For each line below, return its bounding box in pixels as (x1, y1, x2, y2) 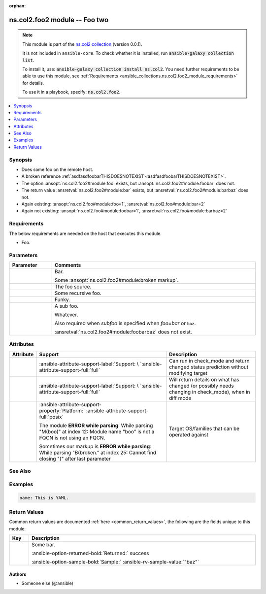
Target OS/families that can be (169, 425, 240, 432)
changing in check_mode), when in (169, 388, 250, 395)
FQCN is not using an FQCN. (39, 434, 105, 441)
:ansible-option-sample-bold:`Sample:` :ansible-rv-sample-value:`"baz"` (31, 559, 199, 565)
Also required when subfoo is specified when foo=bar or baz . (54, 320, 196, 327)
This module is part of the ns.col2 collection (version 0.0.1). (22, 41, 142, 47)
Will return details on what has (169, 376, 240, 383)
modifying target (169, 369, 208, 376)
